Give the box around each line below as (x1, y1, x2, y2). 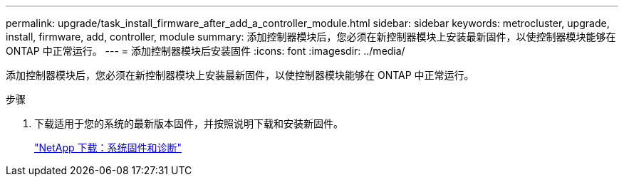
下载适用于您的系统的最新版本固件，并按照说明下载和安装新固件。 (34, 117, 343, 129)
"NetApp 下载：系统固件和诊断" (34, 141, 182, 154)
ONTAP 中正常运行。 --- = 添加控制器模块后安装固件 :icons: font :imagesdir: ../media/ (6, 45, 405, 57)
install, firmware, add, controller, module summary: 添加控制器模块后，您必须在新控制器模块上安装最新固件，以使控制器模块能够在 (6, 31, 616, 43)
